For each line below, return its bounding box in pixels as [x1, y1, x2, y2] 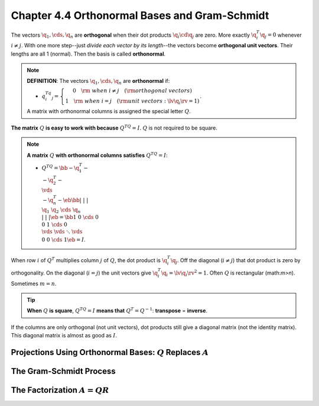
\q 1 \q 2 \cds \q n [41, 207, 81, 215]
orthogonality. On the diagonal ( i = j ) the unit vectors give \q [11, 269, 158, 276]
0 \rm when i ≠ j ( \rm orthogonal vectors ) [72, 87, 192, 94]
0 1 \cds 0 [41, 221, 67, 228]
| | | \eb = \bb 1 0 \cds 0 [41, 214, 99, 221]
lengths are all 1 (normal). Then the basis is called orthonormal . [11, 50, 166, 57]
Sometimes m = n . [11, 280, 57, 287]
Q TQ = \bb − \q [41, 163, 80, 171]
